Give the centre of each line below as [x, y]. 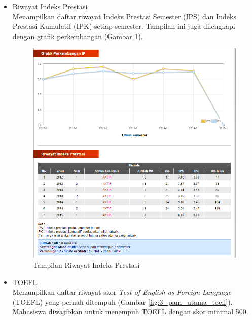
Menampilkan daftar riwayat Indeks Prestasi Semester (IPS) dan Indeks [124, 16]
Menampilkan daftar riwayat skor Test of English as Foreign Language [122, 292]
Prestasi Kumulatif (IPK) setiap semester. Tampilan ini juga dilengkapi [124, 26]
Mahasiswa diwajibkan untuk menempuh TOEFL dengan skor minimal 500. [130, 312]
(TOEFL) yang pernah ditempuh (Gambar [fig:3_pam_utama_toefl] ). [122, 301]
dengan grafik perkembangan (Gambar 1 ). [78, 36]
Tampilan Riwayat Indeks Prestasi [86, 265]
